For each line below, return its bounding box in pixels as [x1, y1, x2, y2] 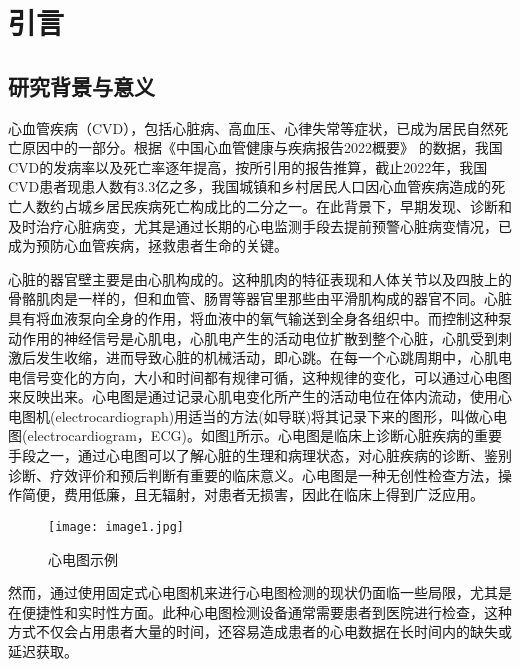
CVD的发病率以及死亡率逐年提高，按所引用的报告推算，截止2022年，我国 [8, 156, 488, 177]
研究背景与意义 [8, 70, 155, 101]
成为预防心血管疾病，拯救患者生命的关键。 [8, 235, 288, 256]
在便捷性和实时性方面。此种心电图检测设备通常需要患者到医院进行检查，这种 [8, 601, 512, 622]
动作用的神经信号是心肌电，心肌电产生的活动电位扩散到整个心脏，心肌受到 [8, 327, 498, 348]
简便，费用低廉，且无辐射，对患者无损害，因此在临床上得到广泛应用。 [21, 484, 484, 505]
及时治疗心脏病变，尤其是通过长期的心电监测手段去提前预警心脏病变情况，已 [8, 215, 512, 236]
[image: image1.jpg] [48, 519, 185, 534]
